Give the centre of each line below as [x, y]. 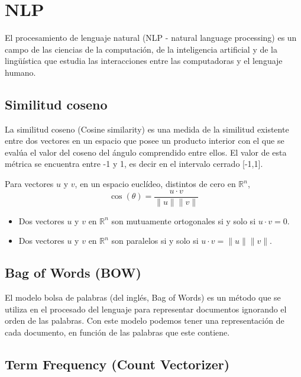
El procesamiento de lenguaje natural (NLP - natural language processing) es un [151, 38]
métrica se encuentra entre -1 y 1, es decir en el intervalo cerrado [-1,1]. [134, 164]
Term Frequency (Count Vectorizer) [117, 364]
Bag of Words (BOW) [73, 273]
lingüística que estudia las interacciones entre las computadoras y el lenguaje [144, 61]
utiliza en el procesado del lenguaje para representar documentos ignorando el [146, 309]
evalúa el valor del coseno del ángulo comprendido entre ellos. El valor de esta [146, 152]
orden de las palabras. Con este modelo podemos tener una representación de [145, 320]
